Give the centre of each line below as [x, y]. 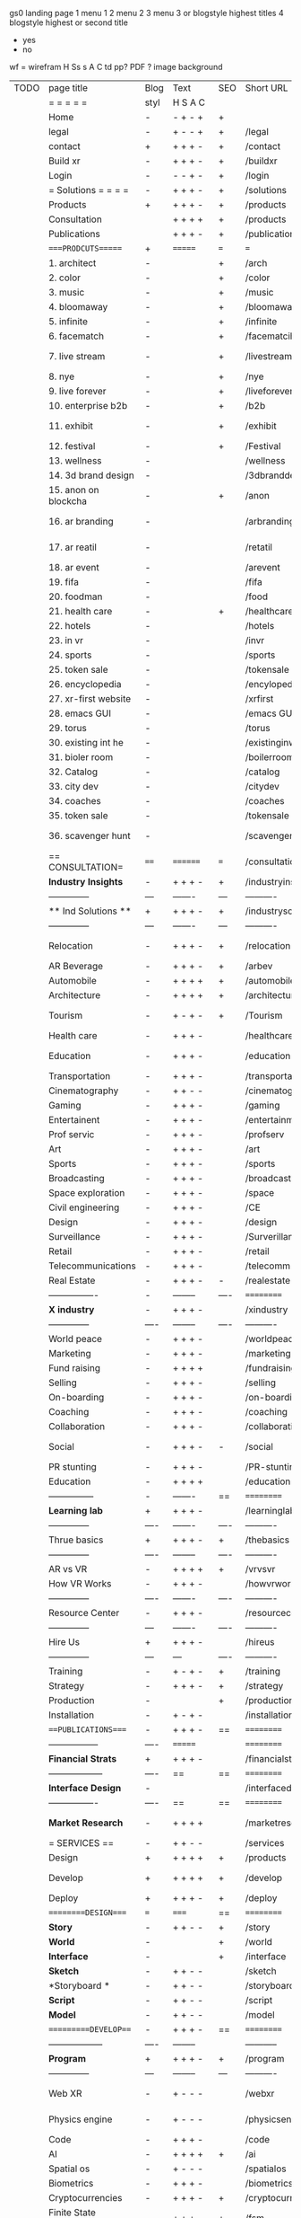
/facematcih [270, 336]
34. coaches [74, 801]
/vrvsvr [260, 1569]
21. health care [80, 611]
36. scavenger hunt [90, 836]
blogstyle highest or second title [69, 22]
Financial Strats [82, 1758]
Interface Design [85, 1788]
